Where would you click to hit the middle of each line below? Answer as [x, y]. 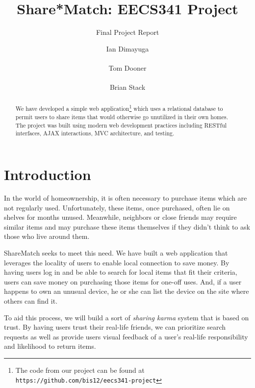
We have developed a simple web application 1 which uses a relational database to [119, 108]
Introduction [48, 174]
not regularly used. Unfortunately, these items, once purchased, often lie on [117, 207]
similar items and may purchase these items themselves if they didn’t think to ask [127, 226]
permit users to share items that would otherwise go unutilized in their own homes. [122, 117]
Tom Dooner [127, 67]
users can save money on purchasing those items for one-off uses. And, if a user [123, 281]
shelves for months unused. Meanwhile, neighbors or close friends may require [120, 217]
